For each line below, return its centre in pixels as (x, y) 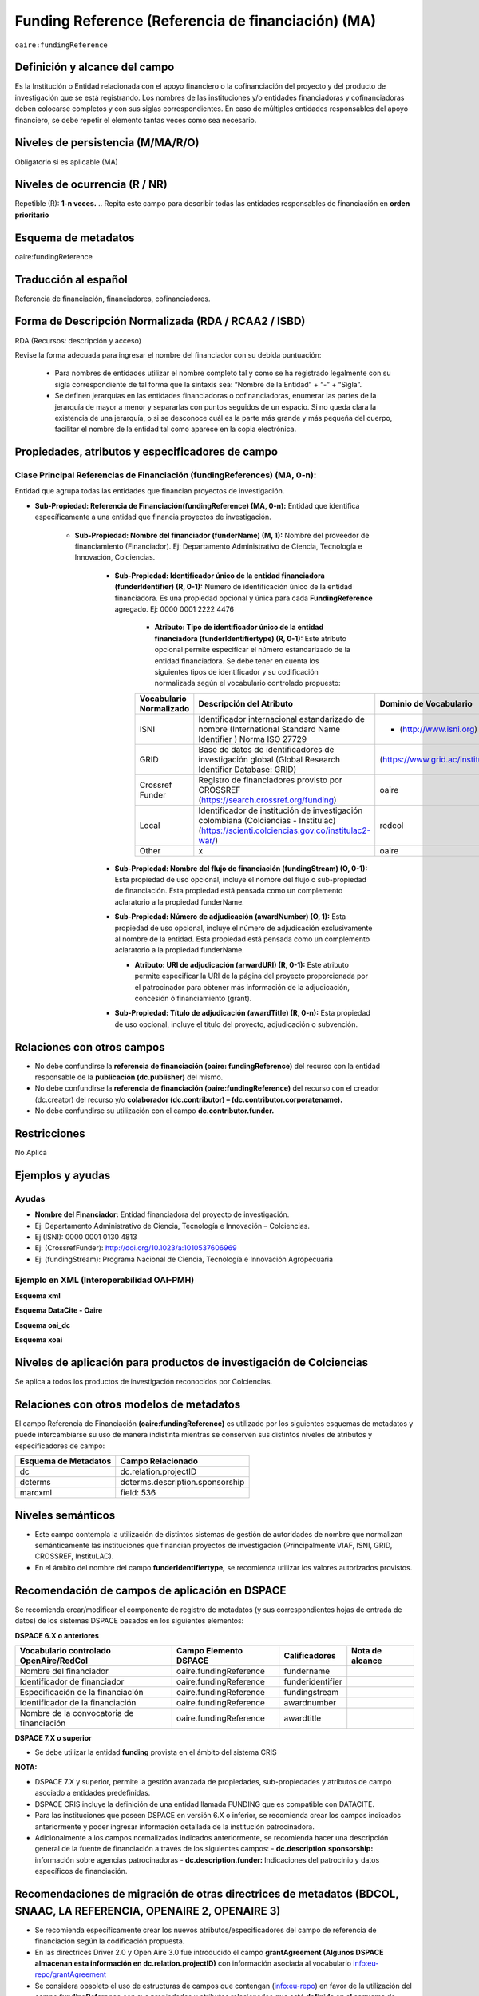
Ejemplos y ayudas (63, 1175)
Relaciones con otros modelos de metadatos (128, 1404)
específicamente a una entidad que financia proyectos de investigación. (153, 517)
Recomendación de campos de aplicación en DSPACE (150, 1590)
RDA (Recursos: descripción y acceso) (78, 340)
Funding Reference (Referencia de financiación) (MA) (196, 21)
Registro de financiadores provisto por (270, 780)
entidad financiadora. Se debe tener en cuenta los (237, 661)
